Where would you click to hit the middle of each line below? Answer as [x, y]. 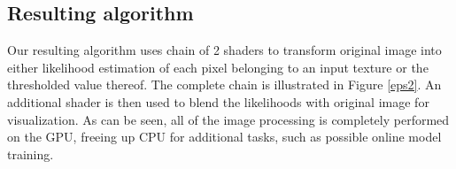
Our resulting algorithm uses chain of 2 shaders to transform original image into [224, 50]
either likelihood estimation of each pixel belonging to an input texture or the [218, 67]
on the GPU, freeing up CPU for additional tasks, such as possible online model [224, 137]
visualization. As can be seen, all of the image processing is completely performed [228, 119]
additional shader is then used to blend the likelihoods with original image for [218, 101]
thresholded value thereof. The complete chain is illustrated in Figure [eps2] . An [224, 84]
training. [31, 154]
